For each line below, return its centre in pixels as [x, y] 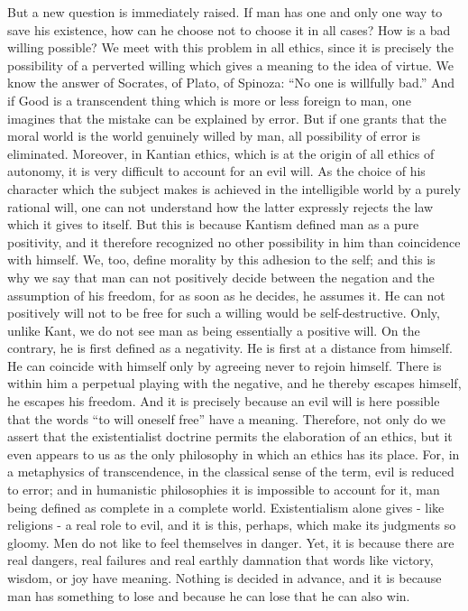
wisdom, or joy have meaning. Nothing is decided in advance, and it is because [225, 578]
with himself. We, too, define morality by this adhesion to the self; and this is [221, 259]
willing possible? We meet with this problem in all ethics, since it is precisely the [230, 47]
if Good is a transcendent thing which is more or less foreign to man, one [209, 100]
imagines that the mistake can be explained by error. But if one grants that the [227, 118]
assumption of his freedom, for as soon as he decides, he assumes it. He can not [226, 295]
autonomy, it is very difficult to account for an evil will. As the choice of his [216, 171]
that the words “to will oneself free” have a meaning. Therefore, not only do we [226, 418]
